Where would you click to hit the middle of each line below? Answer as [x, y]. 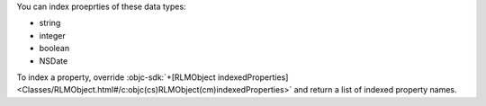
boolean [54, 49]
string [50, 23]
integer [53, 35]
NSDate [54, 61]
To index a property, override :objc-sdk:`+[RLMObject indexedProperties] [153, 77]
